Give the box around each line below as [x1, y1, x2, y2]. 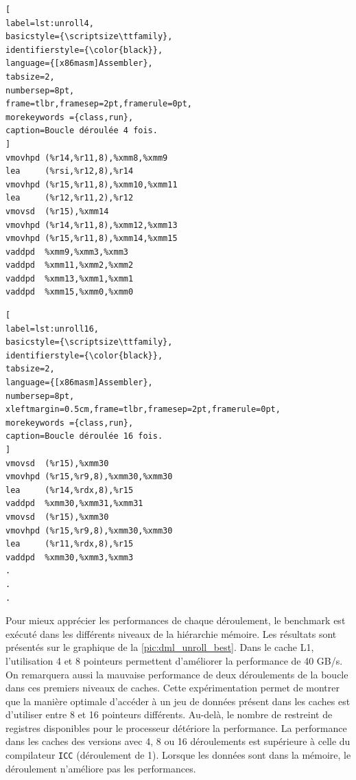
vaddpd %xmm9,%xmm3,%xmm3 [5, 246, 128, 257]
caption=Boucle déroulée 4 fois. [5, 126, 158, 136]
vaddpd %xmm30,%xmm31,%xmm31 [5, 498, 143, 509]
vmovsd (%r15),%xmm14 [5, 206, 109, 216]
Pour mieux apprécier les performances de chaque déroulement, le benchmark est [5, 613, 346, 628]
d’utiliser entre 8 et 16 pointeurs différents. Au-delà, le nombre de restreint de [5, 707, 333, 722]
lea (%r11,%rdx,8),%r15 [5, 539, 134, 549]
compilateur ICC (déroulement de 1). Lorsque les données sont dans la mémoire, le [5, 748, 351, 762]
